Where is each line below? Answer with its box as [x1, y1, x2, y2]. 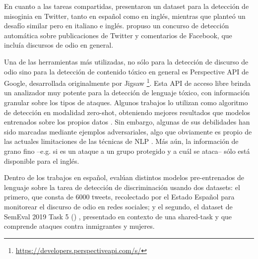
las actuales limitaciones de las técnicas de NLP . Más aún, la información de [4, 136, 239, 146]
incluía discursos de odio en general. [4, 40, 114, 50]
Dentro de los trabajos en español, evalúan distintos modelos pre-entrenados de [4, 172, 244, 183]
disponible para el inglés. [4, 155, 79, 166]
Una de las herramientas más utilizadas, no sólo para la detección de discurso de [4, 56, 249, 66]
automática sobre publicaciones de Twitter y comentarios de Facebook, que [4, 30, 232, 40]
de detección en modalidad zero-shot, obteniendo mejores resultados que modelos [4, 107, 250, 117]
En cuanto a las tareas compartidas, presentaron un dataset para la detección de [4, 1, 249, 11]
